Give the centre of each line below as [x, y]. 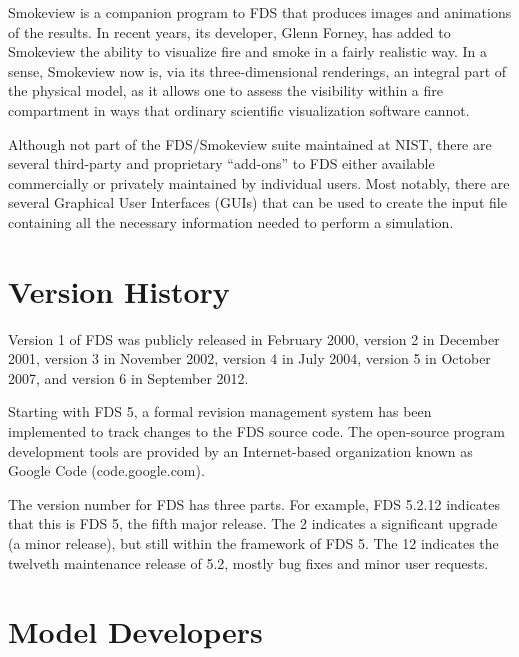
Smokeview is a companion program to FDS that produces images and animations [260, 12]
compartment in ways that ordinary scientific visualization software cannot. [239, 109]
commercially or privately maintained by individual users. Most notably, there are [259, 182]
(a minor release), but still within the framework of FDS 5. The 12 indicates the [253, 543]
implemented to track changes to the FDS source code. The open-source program [256, 431]
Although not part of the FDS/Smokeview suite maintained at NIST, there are [250, 143]
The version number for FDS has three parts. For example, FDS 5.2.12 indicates [254, 503]
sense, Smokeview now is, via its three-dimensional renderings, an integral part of [257, 70]
